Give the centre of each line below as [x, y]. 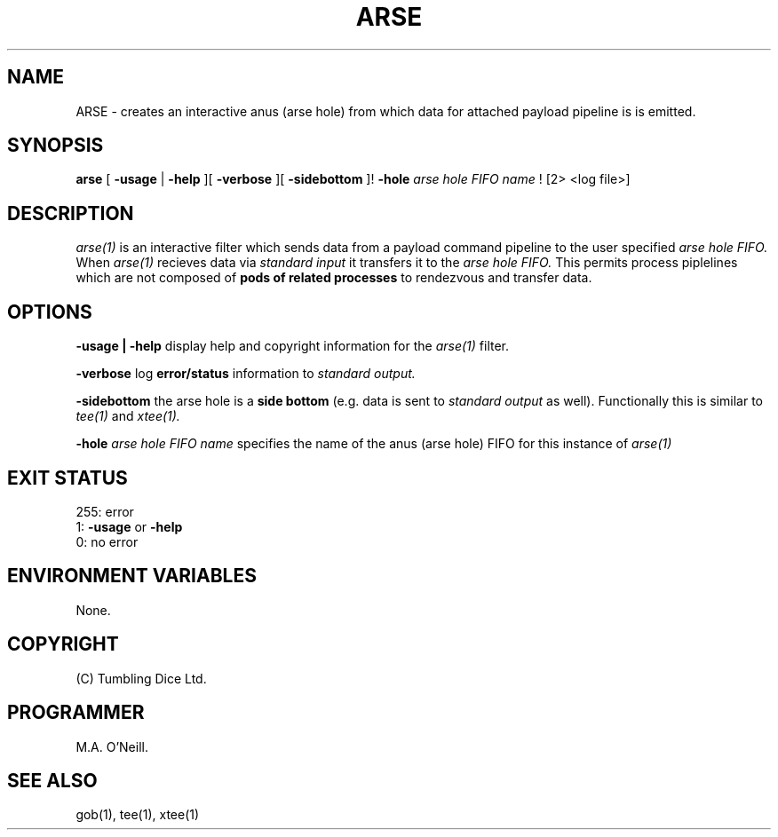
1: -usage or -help [129, 526]
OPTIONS [50, 312]
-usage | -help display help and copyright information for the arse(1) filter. [293, 346]
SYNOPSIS [56, 146]
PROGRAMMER [76, 713]
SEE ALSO [52, 780]
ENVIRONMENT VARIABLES [132, 576]
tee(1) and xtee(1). [128, 416]
